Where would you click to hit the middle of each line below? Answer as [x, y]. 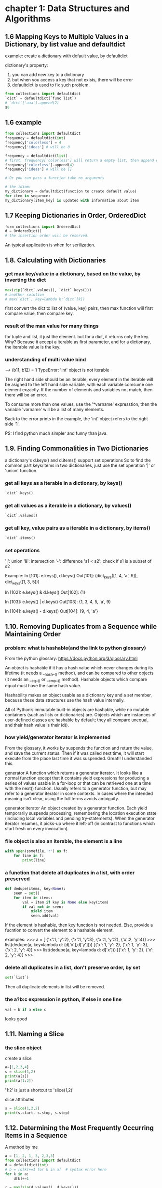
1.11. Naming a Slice [34, 1034]
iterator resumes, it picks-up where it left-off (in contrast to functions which [80, 823]
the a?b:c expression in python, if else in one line [63, 999]
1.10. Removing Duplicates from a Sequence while [81, 626]
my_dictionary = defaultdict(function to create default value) [71, 191]
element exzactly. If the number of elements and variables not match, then [79, 390]
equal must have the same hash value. [43, 685]
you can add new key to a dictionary [48, 75]
